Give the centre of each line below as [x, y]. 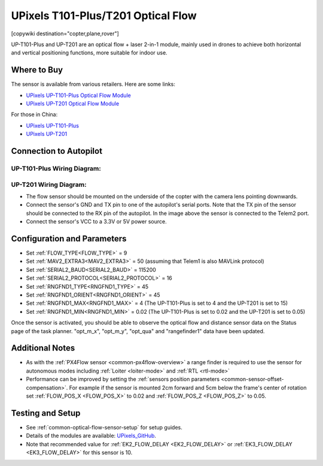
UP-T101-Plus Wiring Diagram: [56, 168]
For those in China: [34, 114]
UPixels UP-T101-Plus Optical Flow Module [78, 95]
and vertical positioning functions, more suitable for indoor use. [89, 53]
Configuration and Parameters [69, 239]
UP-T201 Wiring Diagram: [49, 184]
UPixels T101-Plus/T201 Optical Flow [104, 16]
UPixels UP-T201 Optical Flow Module [73, 104]
